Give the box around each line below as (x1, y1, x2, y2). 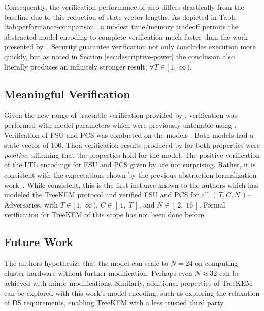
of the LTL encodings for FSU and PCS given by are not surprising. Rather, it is (4, 159, 256, 170)
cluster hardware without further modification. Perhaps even (4, 267, 192, 278)
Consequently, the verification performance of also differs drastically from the (4, 2, 244, 12)
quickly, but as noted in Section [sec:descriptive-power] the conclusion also (4, 51, 235, 61)
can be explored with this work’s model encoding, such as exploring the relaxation (4, 287, 260, 298)
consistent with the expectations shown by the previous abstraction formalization (4, 169, 257, 180)
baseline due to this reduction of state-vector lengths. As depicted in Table (4, 11, 237, 22)
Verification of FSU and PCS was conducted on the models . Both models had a (4, 129, 254, 140)
